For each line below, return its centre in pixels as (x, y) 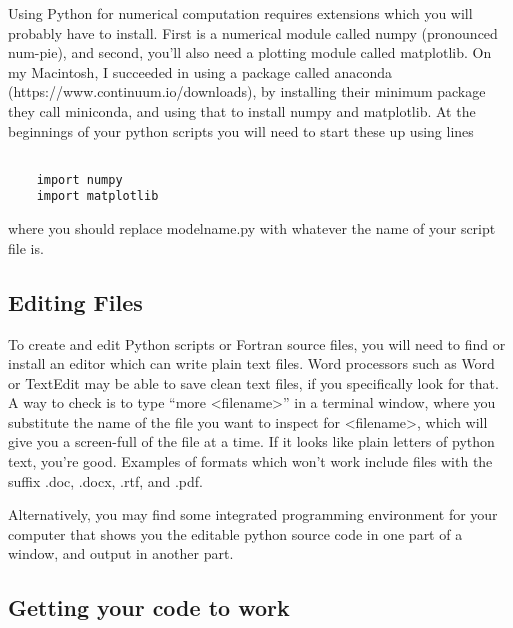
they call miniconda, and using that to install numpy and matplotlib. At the (242, 110)
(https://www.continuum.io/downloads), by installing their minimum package (247, 91)
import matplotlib (97, 196)
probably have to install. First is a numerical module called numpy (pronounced (253, 32)
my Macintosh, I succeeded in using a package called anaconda (200, 71)
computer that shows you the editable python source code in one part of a (235, 533)
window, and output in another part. (121, 553)
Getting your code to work (149, 607)
